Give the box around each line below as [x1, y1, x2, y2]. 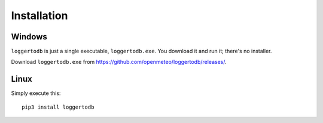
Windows [11, 32, 47, 42]
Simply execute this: [11, 90, 61, 97]
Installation [11, 9, 68, 22]
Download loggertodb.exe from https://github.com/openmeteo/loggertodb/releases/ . [11, 59, 227, 66]
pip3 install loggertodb [22, 103, 95, 110]
